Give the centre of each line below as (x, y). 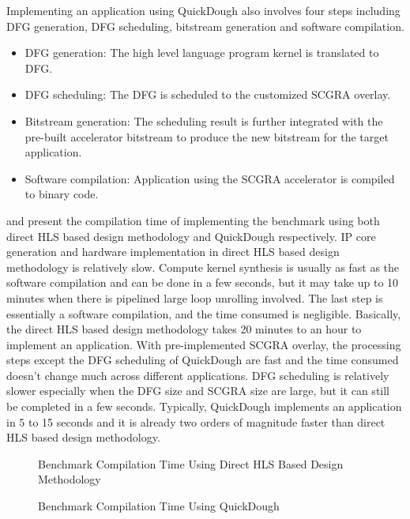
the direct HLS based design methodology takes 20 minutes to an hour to (184, 329)
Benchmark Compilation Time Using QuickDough (159, 506)
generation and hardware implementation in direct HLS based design (173, 252)
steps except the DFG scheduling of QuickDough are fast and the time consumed (203, 360)
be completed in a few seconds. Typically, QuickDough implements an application (204, 406)
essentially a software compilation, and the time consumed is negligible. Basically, (204, 313)
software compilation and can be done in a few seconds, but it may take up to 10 (203, 282)
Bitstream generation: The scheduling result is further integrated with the (204, 120)
